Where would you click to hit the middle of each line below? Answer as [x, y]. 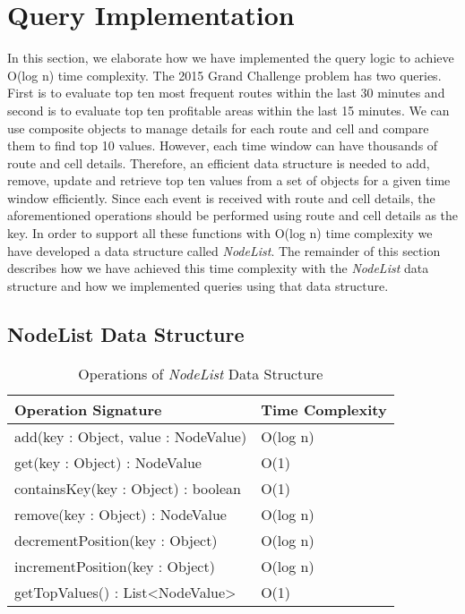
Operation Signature [88, 409]
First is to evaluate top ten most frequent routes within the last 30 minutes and [226, 93]
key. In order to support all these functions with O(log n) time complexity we [220, 233]
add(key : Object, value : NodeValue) [131, 436]
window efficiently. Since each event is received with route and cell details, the [221, 197]
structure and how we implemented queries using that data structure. [198, 285]
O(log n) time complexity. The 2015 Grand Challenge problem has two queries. [224, 75]
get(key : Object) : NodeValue [108, 462]
